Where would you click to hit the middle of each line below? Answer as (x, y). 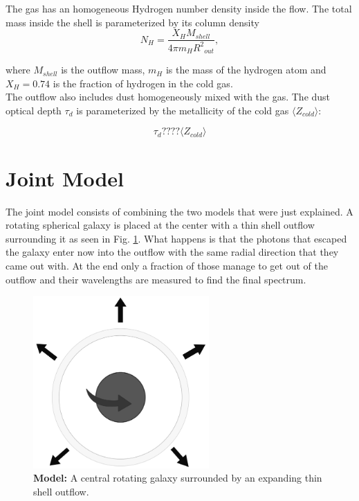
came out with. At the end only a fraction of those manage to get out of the (167, 265)
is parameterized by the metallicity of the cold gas (183, 110)
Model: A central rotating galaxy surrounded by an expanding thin (178, 478)
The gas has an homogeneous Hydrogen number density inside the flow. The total (179, 8)
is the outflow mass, (103, 70)
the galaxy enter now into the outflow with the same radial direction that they (172, 252)
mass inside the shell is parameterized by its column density (132, 22)
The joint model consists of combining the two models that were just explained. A (179, 211)
